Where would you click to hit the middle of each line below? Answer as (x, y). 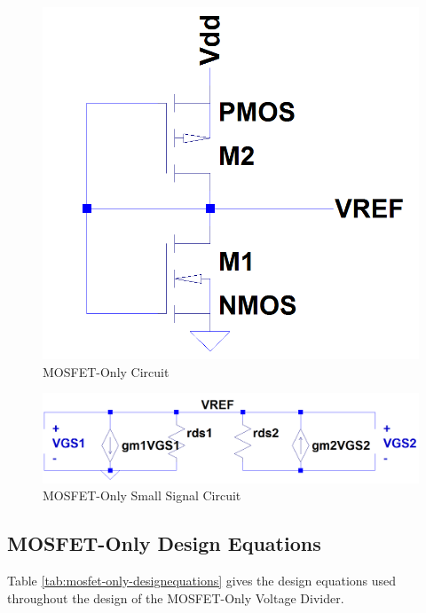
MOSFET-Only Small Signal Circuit (142, 495)
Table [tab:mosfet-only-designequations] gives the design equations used (202, 581)
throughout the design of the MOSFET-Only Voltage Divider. (176, 597)
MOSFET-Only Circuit (106, 371)
